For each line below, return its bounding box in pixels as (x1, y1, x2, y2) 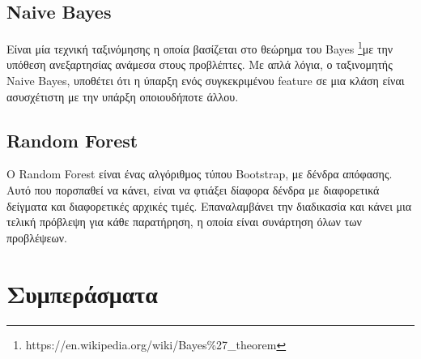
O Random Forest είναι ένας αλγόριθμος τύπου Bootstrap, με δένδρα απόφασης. (6, 165, 393, 182)
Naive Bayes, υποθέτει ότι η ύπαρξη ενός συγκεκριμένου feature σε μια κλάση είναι (6, 72, 405, 89)
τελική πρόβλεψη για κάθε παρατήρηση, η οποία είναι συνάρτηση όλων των (6, 213, 362, 230)
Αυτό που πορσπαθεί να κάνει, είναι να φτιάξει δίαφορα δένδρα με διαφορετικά (6, 182, 380, 199)
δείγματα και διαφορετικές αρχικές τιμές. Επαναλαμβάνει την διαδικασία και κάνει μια (6, 197, 412, 214)
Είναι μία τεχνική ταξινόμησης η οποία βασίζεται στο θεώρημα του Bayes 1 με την (6, 38, 393, 57)
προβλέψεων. (6, 229, 67, 246)
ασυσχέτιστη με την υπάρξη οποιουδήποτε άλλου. (6, 88, 239, 105)
